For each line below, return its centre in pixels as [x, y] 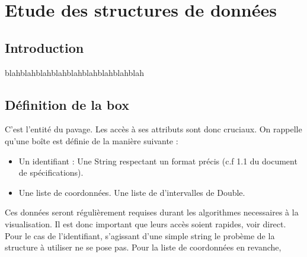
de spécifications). [51, 172]
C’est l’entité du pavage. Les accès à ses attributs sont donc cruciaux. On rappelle [153, 129]
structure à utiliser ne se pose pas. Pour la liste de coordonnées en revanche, [143, 247]
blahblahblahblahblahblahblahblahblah [75, 72]
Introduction [44, 47]
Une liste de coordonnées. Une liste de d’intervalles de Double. [132, 192]
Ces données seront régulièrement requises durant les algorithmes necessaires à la [152, 212]
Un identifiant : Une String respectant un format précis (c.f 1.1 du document [158, 161]
